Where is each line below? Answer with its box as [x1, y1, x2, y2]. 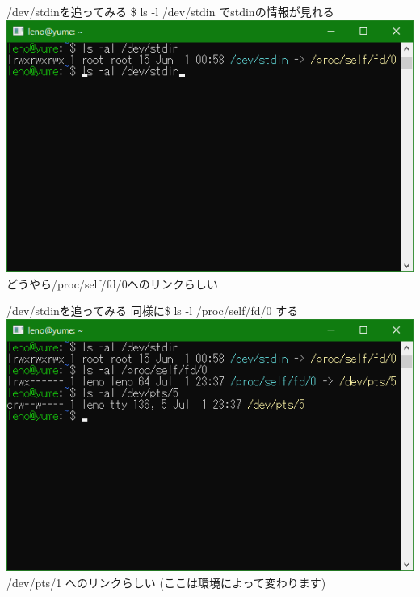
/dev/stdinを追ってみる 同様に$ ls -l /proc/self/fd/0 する [6, 302, 299, 319]
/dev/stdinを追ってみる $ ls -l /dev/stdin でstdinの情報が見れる [6, 3, 334, 19]
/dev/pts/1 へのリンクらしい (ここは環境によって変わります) [6, 574, 326, 591]
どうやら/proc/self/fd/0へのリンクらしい [6, 275, 218, 292]
